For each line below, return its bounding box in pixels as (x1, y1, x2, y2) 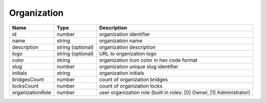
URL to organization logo (99, 50, 157, 57)
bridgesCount (12, 76, 44, 83)
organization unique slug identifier (99, 63, 179, 70)
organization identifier (99, 31, 150, 37)
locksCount (12, 82, 39, 89)
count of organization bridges (99, 76, 168, 83)
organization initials (99, 69, 144, 76)
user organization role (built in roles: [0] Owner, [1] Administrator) (99, 89, 251, 96)
